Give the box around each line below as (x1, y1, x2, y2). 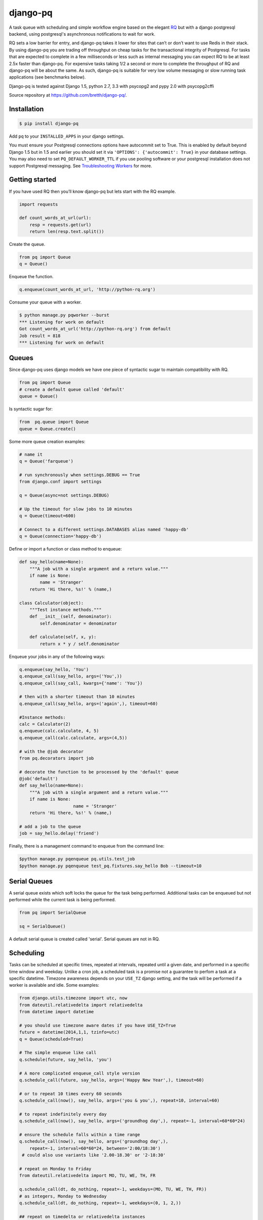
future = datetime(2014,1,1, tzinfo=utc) (19, 1030, 120, 1035)
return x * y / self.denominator (39, 641, 120, 647)
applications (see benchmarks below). (9, 74, 86, 80)
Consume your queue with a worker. (9, 299, 82, 305)
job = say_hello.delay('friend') (19, 831, 99, 836)
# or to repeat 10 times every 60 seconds (19, 1091, 122, 1097)
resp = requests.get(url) (29, 222, 92, 227)
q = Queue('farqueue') (19, 458, 74, 464)
